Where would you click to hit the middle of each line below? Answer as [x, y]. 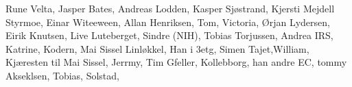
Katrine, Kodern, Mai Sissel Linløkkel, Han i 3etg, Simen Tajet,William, [157, 48]
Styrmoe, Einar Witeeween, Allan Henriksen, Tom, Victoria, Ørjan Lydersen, [168, 22]
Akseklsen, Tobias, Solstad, [62, 75]
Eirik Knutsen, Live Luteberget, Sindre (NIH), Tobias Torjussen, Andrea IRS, [169, 35]
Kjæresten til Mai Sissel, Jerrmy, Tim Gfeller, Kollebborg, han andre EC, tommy [176, 62]
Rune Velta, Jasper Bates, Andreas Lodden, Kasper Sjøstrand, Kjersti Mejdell [170, 8]
